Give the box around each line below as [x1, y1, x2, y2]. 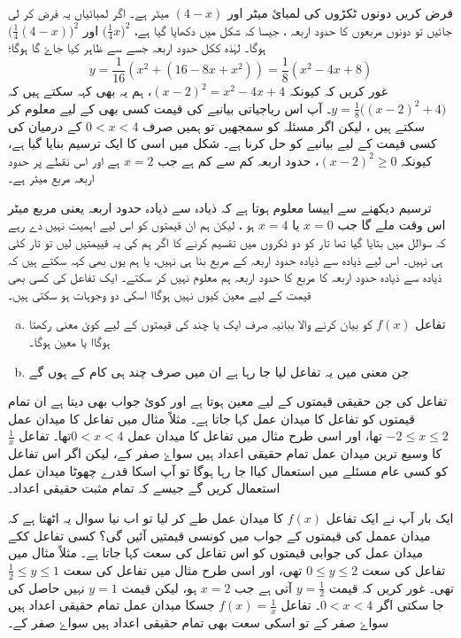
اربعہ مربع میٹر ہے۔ [8, 168, 95, 187]
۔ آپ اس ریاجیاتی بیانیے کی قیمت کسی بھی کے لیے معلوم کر [8, 98, 332, 117]
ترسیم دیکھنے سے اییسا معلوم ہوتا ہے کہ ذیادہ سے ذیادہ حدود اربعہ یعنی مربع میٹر [8, 198, 432, 216]
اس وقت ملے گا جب [337, 215, 446, 234]
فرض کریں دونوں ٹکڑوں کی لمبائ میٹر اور [227, 4, 453, 21]
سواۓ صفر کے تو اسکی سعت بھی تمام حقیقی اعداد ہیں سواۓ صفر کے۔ [8, 613, 389, 632]
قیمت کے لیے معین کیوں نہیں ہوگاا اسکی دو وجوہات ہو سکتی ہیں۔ [8, 284, 311, 303]
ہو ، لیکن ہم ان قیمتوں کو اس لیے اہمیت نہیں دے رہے [8, 215, 255, 234]
